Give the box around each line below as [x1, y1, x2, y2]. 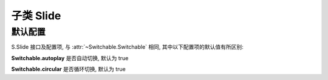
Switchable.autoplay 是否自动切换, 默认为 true [11, 54, 129, 61]
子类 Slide [11, 9, 61, 22]
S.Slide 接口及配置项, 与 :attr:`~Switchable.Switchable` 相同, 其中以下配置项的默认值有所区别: [11, 43, 244, 51]
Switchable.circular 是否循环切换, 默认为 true [11, 66, 126, 73]
